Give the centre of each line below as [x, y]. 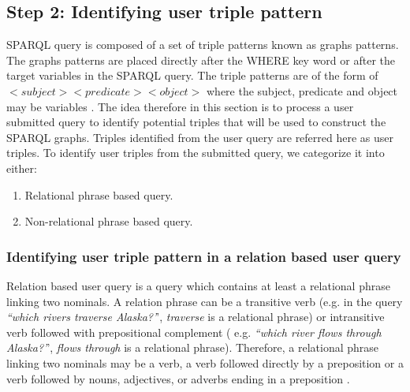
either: [22, 168]
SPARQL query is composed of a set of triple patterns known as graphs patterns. [203, 45]
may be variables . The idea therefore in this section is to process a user [180, 106]
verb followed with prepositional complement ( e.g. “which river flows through [194, 332]
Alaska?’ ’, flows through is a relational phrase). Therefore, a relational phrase [193, 347]
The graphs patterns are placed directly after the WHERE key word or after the [201, 60]
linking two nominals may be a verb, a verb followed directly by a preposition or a [205, 362]
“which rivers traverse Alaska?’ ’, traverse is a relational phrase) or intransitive [196, 317]
